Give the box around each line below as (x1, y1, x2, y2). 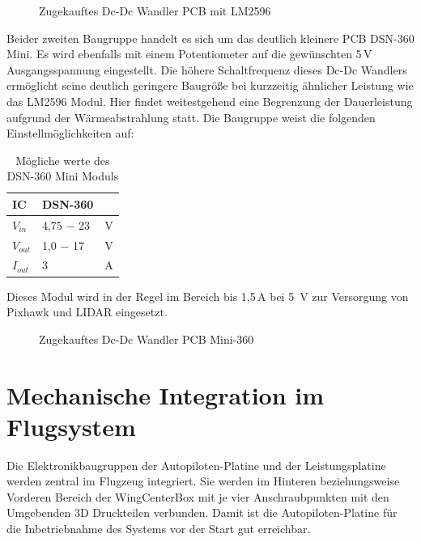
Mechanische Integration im (6, 378, 325, 411)
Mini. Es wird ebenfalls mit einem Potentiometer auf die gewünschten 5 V (6, 45, 372, 62)
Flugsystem (6, 409, 136, 442)
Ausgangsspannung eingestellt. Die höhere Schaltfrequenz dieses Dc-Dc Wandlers (6, 61, 407, 78)
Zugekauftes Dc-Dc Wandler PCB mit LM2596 (39, 2, 271, 19)
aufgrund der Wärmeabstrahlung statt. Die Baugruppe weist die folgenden (6, 108, 376, 125)
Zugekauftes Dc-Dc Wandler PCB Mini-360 (39, 330, 254, 347)
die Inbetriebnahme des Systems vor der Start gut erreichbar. (6, 520, 311, 537)
